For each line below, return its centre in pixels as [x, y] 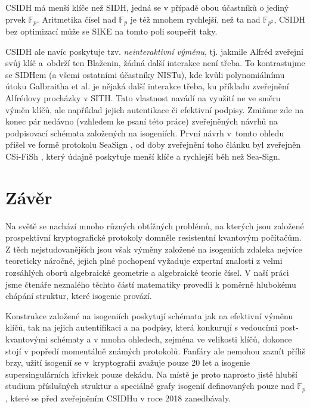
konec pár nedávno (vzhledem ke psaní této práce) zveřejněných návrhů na [142, 121]
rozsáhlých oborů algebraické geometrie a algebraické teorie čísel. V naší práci [147, 272]
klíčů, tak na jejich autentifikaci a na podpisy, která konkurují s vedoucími [142, 327]
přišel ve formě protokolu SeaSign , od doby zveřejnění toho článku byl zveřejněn [153, 144]
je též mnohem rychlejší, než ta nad [195, 19]
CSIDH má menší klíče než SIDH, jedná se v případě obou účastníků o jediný [147, 7]
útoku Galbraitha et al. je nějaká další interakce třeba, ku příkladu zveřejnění [147, 86]
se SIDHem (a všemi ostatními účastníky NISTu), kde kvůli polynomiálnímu [145, 74]
